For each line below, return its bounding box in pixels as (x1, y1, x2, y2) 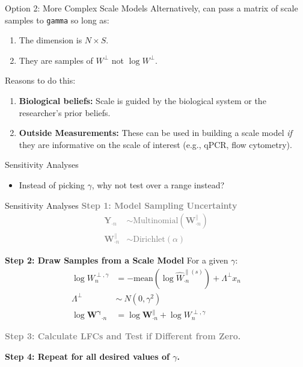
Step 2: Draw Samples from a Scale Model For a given (5, 254, 228, 267)
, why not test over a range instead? (91, 179, 225, 191)
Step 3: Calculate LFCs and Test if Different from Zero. (5, 329, 241, 342)
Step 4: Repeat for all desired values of (5, 350, 170, 362)
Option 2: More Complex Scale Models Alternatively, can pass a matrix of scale (5, 2, 298, 14)
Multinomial (133, 217, 179, 226)
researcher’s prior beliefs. (19, 106, 111, 119)
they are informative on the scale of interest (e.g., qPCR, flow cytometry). (19, 138, 292, 150)
